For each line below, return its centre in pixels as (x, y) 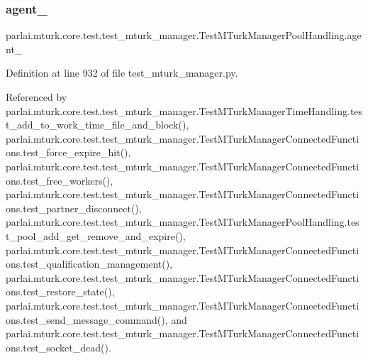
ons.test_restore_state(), (60, 291)
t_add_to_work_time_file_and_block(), (97, 125)
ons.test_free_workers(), (60, 180)
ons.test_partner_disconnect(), (74, 208)
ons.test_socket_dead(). (58, 347)
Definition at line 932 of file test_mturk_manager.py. (122, 73)
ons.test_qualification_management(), (89, 264)
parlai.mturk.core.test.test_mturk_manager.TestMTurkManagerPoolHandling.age (184, 35)
